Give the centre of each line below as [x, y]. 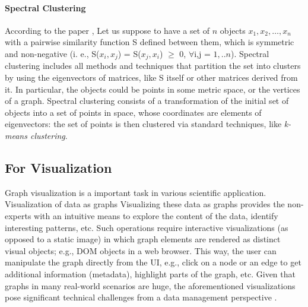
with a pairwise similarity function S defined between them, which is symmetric [150, 42]
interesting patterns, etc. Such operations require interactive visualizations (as [147, 227]
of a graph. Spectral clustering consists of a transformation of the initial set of [147, 101]
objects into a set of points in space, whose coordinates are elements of [133, 112]
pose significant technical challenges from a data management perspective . [141, 297]
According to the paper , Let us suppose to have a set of [107, 30]
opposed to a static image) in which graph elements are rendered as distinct [143, 239]
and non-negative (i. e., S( [52, 53]
